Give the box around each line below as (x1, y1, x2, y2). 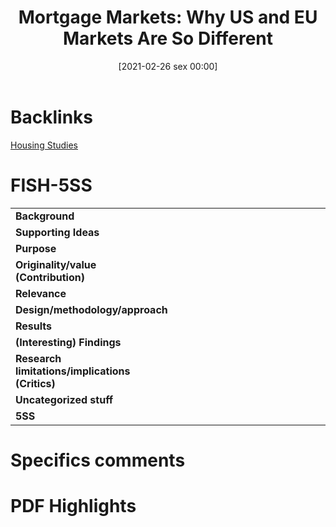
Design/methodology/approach (15, 302, 168, 316)
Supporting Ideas (15, 225, 100, 239)
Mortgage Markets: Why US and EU (18, 6, 318, 29)
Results (15, 319, 53, 333)
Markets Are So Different (63, 27, 273, 50)
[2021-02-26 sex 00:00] (118, 60, 218, 72)
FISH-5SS (10, 174, 93, 196)
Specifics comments (10, 449, 186, 471)
